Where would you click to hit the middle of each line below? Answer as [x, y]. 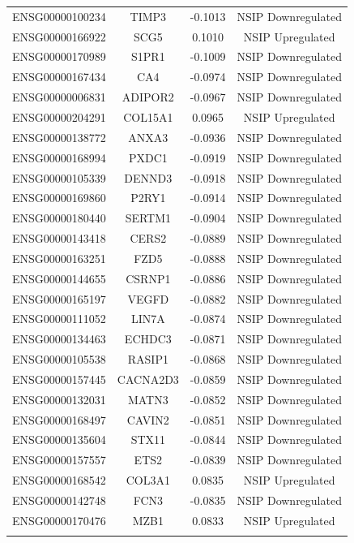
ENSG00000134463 [59, 339]
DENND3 [148, 177]
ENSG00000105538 [59, 359]
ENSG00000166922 [59, 36]
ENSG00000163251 [59, 258]
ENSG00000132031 [59, 399]
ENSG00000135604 [59, 440]
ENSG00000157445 [59, 379]
